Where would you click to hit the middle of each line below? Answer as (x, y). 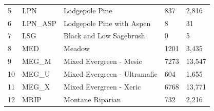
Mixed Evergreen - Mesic (103, 61)
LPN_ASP (40, 23)
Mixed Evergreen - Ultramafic (111, 73)
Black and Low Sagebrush (104, 36)
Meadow (77, 48)
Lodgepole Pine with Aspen (107, 23)
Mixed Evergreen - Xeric (102, 86)
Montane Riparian (92, 99)
